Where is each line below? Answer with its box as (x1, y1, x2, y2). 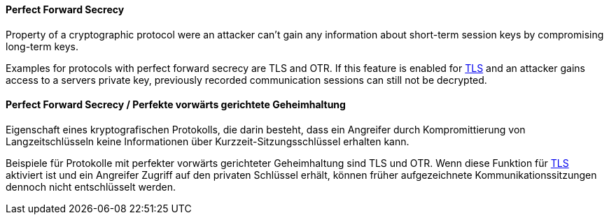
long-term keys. (6, 40, 78, 52)
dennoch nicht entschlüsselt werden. (6, 180, 176, 193)
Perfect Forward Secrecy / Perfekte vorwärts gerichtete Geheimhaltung (6, 98, 346, 111)
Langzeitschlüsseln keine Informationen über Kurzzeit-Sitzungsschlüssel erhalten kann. (6, 135, 409, 147)
